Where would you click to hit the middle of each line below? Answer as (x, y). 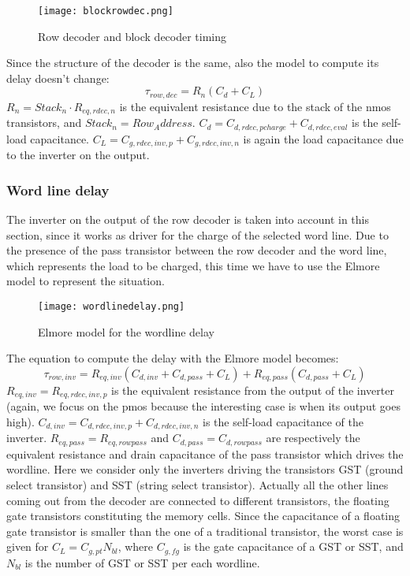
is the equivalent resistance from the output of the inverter (253, 390)
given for (28, 546)
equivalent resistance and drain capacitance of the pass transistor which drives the (205, 453)
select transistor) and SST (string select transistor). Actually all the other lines (198, 485)
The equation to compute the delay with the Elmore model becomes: (173, 358)
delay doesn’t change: (58, 78)
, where (136, 546)
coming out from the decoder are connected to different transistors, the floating (198, 500)
